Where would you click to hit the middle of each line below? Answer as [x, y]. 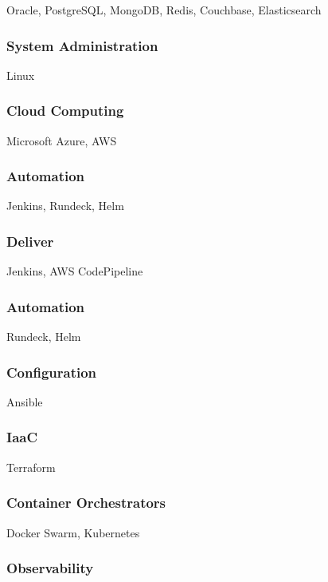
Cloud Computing [65, 111]
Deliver [30, 241]
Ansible [25, 401]
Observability [50, 568]
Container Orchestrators [86, 503]
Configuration [52, 372]
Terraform [31, 467]
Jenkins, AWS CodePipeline [75, 271]
